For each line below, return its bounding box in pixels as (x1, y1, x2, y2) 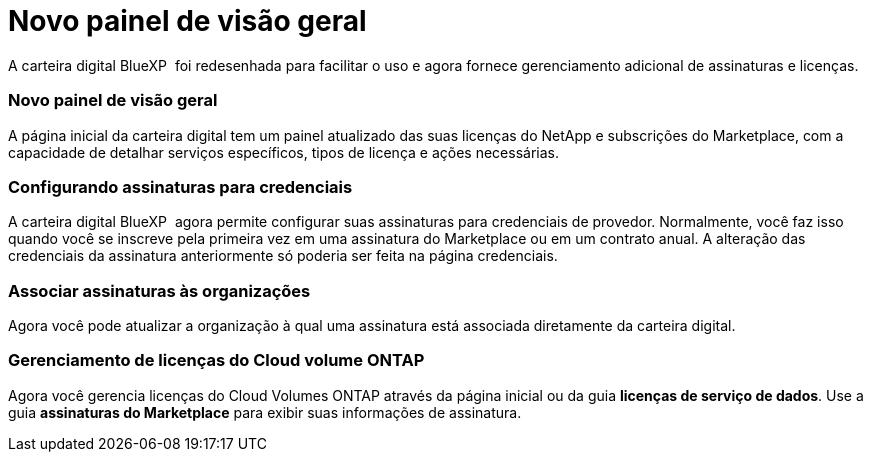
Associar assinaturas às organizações (8, 280, 311, 301)
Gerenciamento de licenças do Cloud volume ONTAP (8, 350, 425, 371)
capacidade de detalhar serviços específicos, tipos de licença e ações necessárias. (8, 143, 559, 161)
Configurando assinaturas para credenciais (8, 176, 353, 197)
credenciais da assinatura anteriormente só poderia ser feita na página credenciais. (8, 247, 558, 265)
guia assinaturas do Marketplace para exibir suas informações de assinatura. (8, 403, 522, 421)
